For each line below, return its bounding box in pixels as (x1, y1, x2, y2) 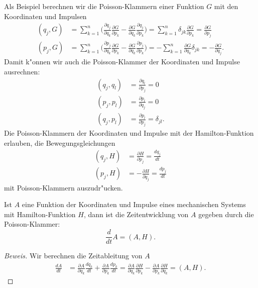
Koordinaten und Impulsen (4, 11, 87, 21)
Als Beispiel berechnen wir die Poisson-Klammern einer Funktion (4, 1, 204, 11)
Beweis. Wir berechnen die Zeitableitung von (4, 250, 143, 261)
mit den (214, 1, 238, 11)
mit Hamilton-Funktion (4, 209, 76, 219)
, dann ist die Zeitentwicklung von (83, 209, 189, 219)
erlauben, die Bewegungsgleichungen (4, 137, 115, 148)
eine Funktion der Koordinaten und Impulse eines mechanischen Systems (22, 199, 246, 210)
